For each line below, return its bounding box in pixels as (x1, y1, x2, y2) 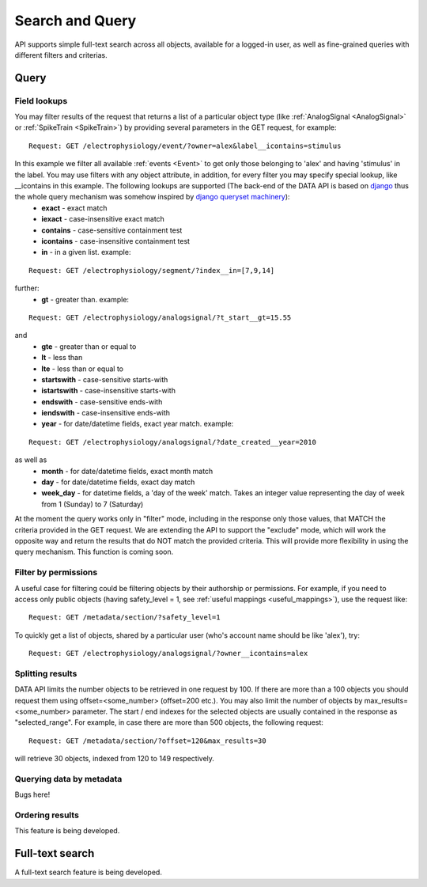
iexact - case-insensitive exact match (41, 214, 165, 224)
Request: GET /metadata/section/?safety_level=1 (28, 613, 221, 622)
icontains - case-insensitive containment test (41, 237, 190, 245)
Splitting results (14, 668, 77, 679)
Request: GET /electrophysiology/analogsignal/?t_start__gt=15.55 (28, 313, 292, 322)
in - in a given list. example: (41, 248, 131, 257)
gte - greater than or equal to (41, 341, 137, 351)
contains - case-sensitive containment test (41, 226, 183, 235)
